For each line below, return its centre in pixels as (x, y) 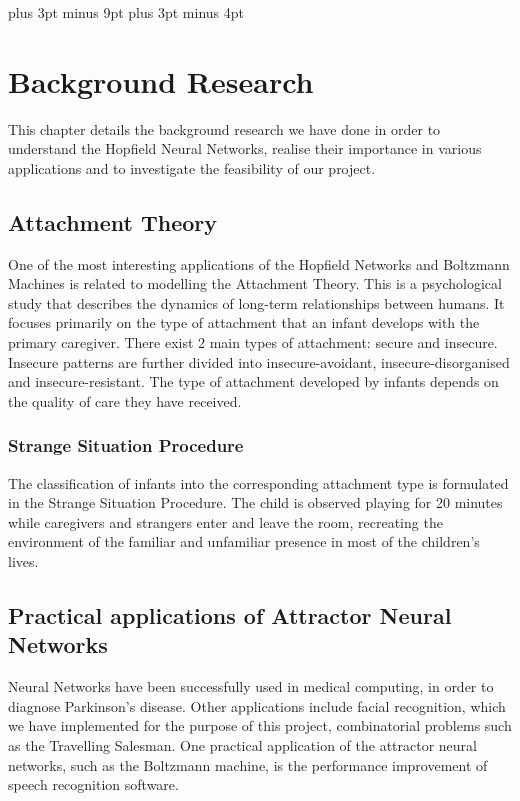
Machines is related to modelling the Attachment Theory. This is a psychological (255, 283)
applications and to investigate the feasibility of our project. (192, 167)
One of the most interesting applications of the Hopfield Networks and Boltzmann (259, 263)
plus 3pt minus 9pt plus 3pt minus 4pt (126, 12)
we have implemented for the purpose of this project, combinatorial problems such (260, 725)
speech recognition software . (93, 784)
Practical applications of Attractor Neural (230, 615)
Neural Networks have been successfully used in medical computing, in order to (251, 686)
